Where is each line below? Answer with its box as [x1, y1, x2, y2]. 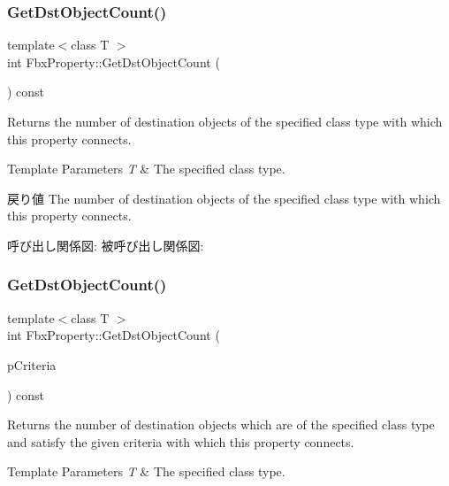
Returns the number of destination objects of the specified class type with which [7, 112, 443, 130]
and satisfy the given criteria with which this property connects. [7, 432, 354, 451]
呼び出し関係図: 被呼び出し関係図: [7, 235, 204, 254]
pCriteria [7, 355, 57, 374]
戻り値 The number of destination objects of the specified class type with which [7, 189, 441, 207]
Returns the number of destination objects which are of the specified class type [7, 415, 435, 434]
